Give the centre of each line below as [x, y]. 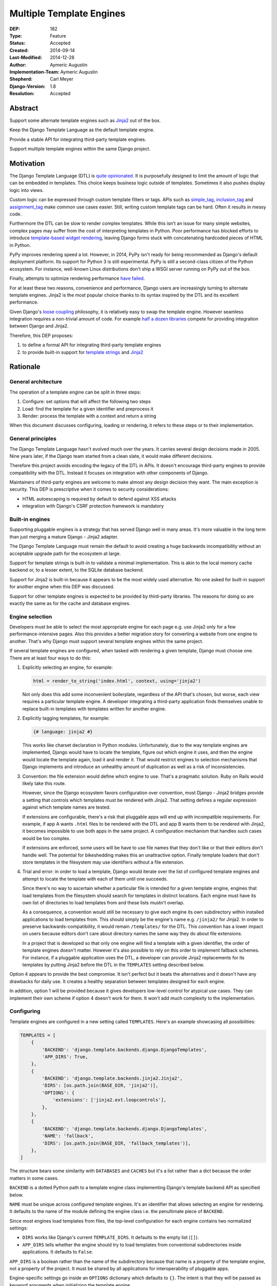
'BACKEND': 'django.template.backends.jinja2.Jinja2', [112, 1078]
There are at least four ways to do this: [50, 658]
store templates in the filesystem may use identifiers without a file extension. [103, 862]
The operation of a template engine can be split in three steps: [75, 392]
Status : [17, 43]
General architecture [36, 382]
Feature [58, 35]
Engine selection [31, 616]
